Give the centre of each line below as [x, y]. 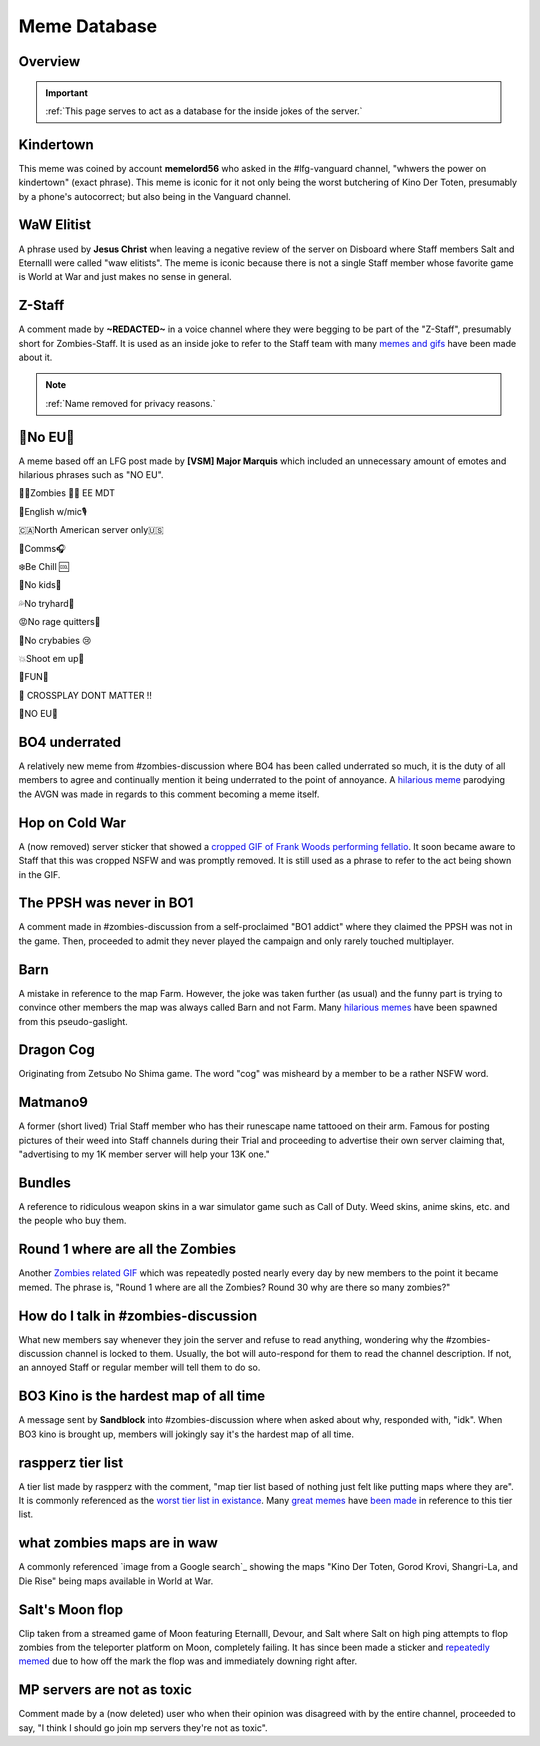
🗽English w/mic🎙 [53, 511]
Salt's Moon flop [71, 1609]
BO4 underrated [70, 741]
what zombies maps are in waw [118, 1543]
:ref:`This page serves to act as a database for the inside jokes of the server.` [204, 111]
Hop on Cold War [72, 822]
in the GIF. [39, 874]
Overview [49, 61]
